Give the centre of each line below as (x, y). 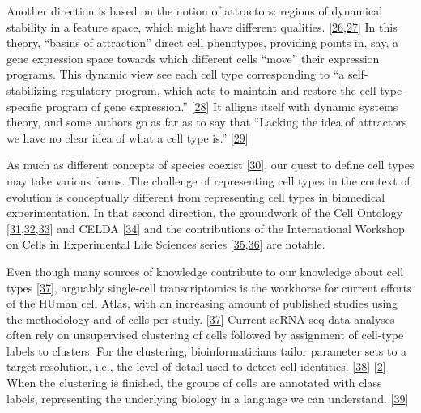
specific (25, 106)
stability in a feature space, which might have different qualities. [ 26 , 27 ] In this (202, 26)
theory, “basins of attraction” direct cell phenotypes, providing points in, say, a (202, 43)
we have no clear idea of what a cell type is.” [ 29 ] (128, 137)
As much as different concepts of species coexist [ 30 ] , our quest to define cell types (210, 165)
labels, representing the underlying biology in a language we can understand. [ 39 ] (208, 398)
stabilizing (32, 89)
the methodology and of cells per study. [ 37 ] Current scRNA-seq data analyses (201, 319)
